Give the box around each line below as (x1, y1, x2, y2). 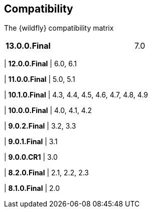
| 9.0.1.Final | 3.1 (4, 137, 58, 146)
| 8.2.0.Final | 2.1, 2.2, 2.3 (4, 168, 89, 177)
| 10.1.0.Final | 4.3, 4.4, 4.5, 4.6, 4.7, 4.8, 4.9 (4, 90, 148, 99)
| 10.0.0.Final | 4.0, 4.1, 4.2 (4, 106, 92, 115)
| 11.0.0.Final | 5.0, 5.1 (4, 75, 75, 84)
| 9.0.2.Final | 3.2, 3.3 (4, 122, 76, 131)
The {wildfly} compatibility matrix (4, 24, 114, 33)
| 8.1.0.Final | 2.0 (4, 184, 60, 193)
